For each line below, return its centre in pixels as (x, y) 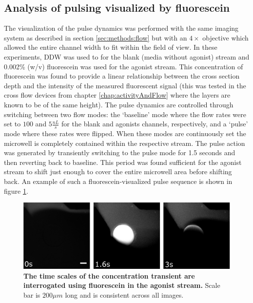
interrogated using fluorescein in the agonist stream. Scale (122, 285)
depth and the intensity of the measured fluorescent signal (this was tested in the (125, 85)
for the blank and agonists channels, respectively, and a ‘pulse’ (155, 124)
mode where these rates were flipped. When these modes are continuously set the (125, 133)
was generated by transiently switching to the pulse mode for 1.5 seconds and (120, 152)
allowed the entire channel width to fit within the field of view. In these (111, 47)
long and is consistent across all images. (124, 294)
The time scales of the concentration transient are (109, 275)
